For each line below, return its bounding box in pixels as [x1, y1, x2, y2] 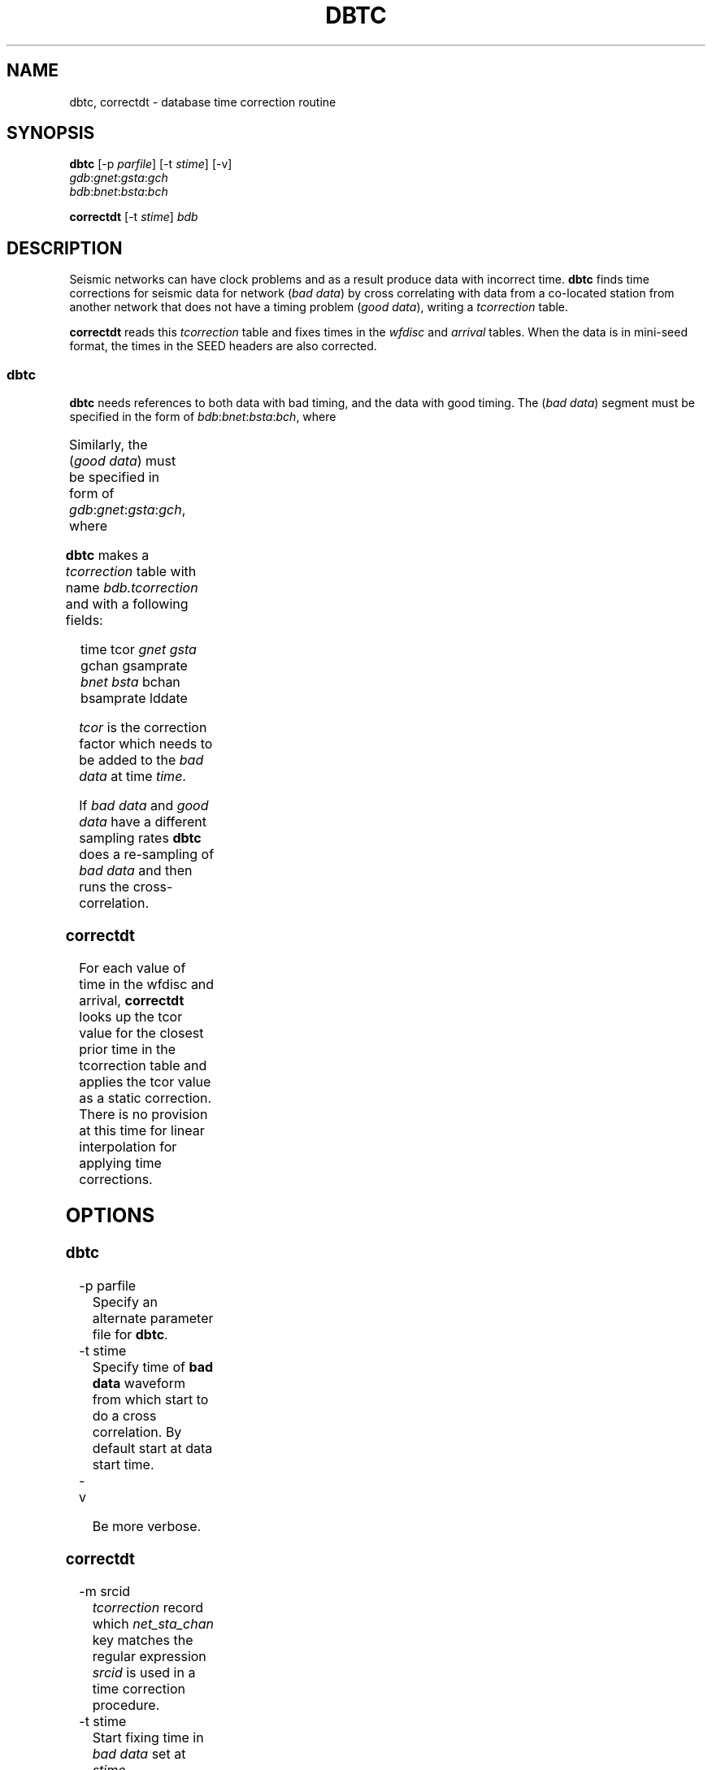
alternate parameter [92, 1310, 214, 1326]
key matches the [92, 1632, 193, 1649]
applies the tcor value [79, 1074, 211, 1091]
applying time [79, 1155, 162, 1172]
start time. [92, 1456, 154, 1473]
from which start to [92, 1391, 209, 1408]
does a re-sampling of [79, 846, 215, 863]
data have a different [79, 813, 207, 831]
